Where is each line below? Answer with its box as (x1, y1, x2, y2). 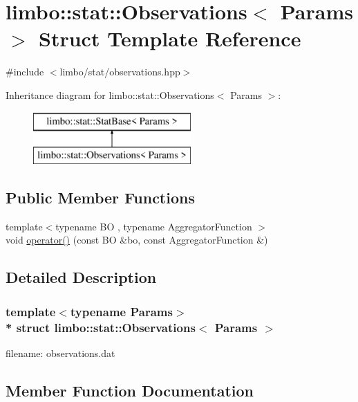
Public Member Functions (6, 187, 195, 208)
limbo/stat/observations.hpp (59, 64, 180, 79)
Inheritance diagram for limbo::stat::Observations (6, 87, 214, 102)
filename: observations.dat (6, 345, 115, 360)
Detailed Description (6, 266, 157, 288)
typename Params (70, 302, 173, 320)
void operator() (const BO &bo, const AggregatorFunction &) (6, 232, 268, 247)
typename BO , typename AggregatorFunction (55, 219, 252, 233)
